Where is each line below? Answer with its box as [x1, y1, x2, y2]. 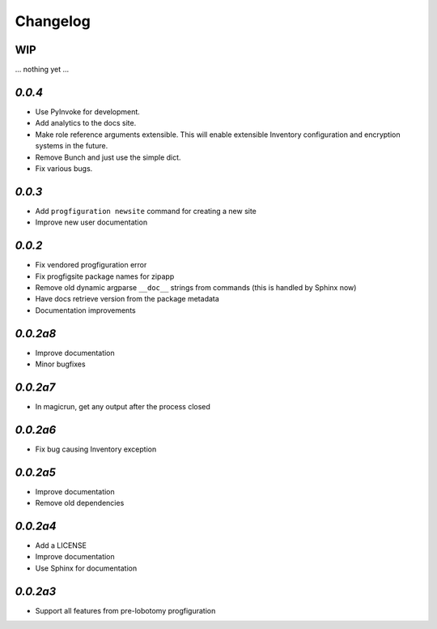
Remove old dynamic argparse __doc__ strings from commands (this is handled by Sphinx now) [35, 282, 357, 292]
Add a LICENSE [35, 541, 87, 550]
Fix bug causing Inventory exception [35, 444, 157, 454]
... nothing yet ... [15, 65, 70, 75]
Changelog [15, 12, 91, 30]
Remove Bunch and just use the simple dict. [35, 152, 181, 162]
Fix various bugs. [35, 163, 93, 173]
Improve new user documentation [35, 217, 148, 227]
